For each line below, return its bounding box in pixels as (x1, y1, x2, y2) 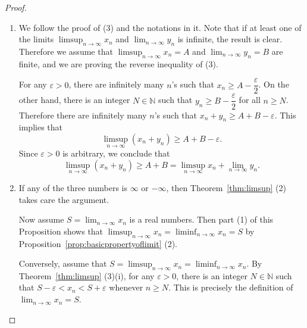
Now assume (18, 213, 64, 226)
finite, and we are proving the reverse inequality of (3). (18, 57, 218, 70)
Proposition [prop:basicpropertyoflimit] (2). (18, 237, 178, 249)
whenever (109, 281, 143, 293)
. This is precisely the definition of (168, 281, 293, 293)
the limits (18, 33, 54, 45)
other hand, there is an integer (18, 93, 130, 106)
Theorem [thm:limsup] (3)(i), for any (18, 269, 155, 282)
